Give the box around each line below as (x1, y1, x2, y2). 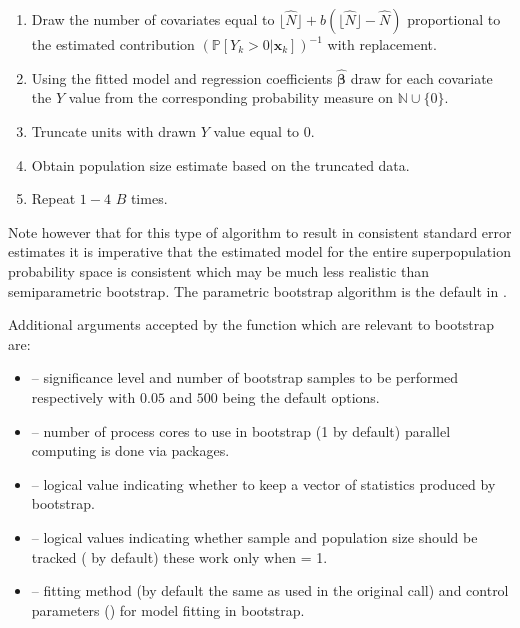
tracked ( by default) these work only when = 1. (31, 546, 328, 567)
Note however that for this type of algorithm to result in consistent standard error (8, 221, 512, 242)
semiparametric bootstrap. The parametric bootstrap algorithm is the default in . (8, 280, 507, 301)
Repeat (31, 188, 76, 209)
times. (130, 188, 168, 209)
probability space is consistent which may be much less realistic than (8, 260, 429, 281)
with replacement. (327, 34, 437, 54)
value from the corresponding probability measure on (68, 87, 394, 108)
